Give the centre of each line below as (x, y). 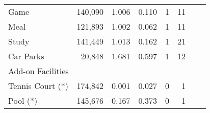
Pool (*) (23, 100)
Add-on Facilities (38, 71)
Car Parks (26, 56)
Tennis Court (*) (38, 86)
